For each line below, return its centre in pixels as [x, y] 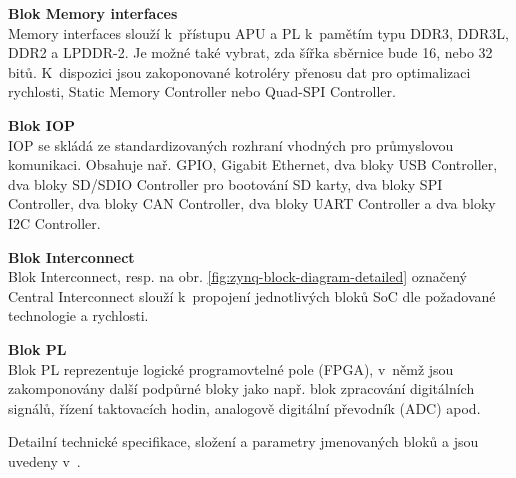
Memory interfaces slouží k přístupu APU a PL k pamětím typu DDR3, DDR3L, [258, 32]
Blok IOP [42, 124]
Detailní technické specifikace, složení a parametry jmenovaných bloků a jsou [243, 441]
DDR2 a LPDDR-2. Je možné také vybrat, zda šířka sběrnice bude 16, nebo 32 [250, 52]
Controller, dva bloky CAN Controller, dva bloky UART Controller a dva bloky [252, 203]
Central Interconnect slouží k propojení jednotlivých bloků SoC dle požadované [252, 295]
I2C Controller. [54, 222]
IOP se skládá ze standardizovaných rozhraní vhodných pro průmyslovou [231, 144]
